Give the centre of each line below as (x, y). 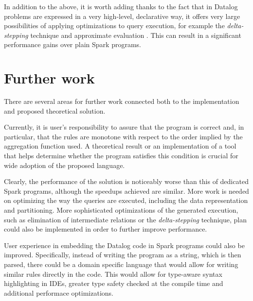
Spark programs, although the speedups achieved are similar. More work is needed (126, 191)
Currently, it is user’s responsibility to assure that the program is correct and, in (124, 127)
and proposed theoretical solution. (55, 110)
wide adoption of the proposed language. (64, 165)
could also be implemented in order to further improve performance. (106, 229)
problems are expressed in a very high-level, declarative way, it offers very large (122, 16)
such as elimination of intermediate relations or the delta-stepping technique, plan (126, 219)
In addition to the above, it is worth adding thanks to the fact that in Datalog (121, 6)
